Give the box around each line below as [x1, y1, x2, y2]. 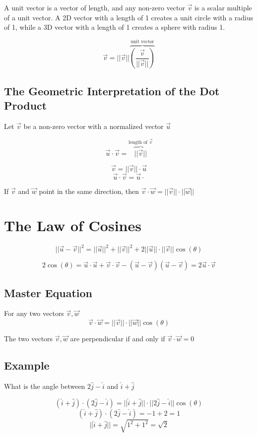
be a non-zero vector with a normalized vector [23, 121, 164, 131]
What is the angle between [4, 381, 85, 391]
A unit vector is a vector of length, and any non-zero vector [4, 2, 185, 12]
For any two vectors [4, 308, 64, 318]
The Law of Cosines [4, 215, 141, 235]
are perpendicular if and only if [70, 333, 165, 344]
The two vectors [4, 333, 53, 344]
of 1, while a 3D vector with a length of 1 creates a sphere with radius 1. [4, 22, 225, 32]
